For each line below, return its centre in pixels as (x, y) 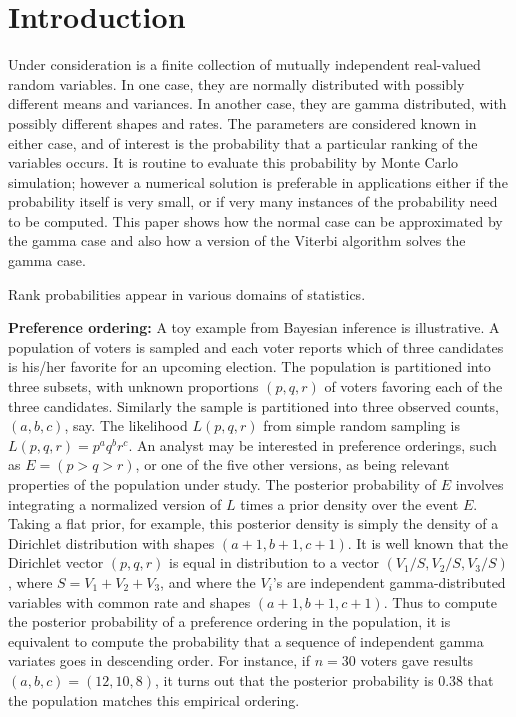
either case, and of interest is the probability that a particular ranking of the (243, 142)
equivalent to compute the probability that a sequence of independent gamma (246, 640)
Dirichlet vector (56, 562)
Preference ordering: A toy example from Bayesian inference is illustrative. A (254, 327)
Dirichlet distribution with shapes (111, 542)
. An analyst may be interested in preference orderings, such (312, 444)
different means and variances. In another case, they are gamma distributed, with (257, 103)
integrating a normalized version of (115, 503)
